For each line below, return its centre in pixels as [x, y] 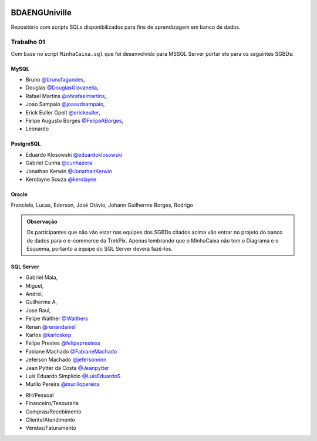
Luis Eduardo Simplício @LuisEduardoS [73, 376]
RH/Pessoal [40, 395]
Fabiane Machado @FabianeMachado [71, 351]
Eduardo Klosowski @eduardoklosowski [74, 154]
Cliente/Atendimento [50, 419]
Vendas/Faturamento [51, 428]
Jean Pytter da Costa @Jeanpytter [68, 368]
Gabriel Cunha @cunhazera [59, 163]
